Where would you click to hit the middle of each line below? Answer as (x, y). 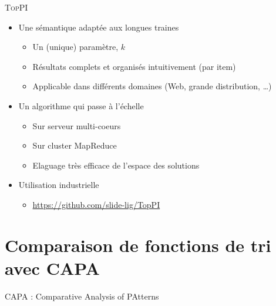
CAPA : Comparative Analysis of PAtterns (82, 296)
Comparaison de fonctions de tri (138, 245)
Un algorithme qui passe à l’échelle (81, 105)
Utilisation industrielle (59, 185)
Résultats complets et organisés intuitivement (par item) (134, 66)
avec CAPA (52, 268)
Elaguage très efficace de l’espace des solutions (116, 165)
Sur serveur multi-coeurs (77, 125)
